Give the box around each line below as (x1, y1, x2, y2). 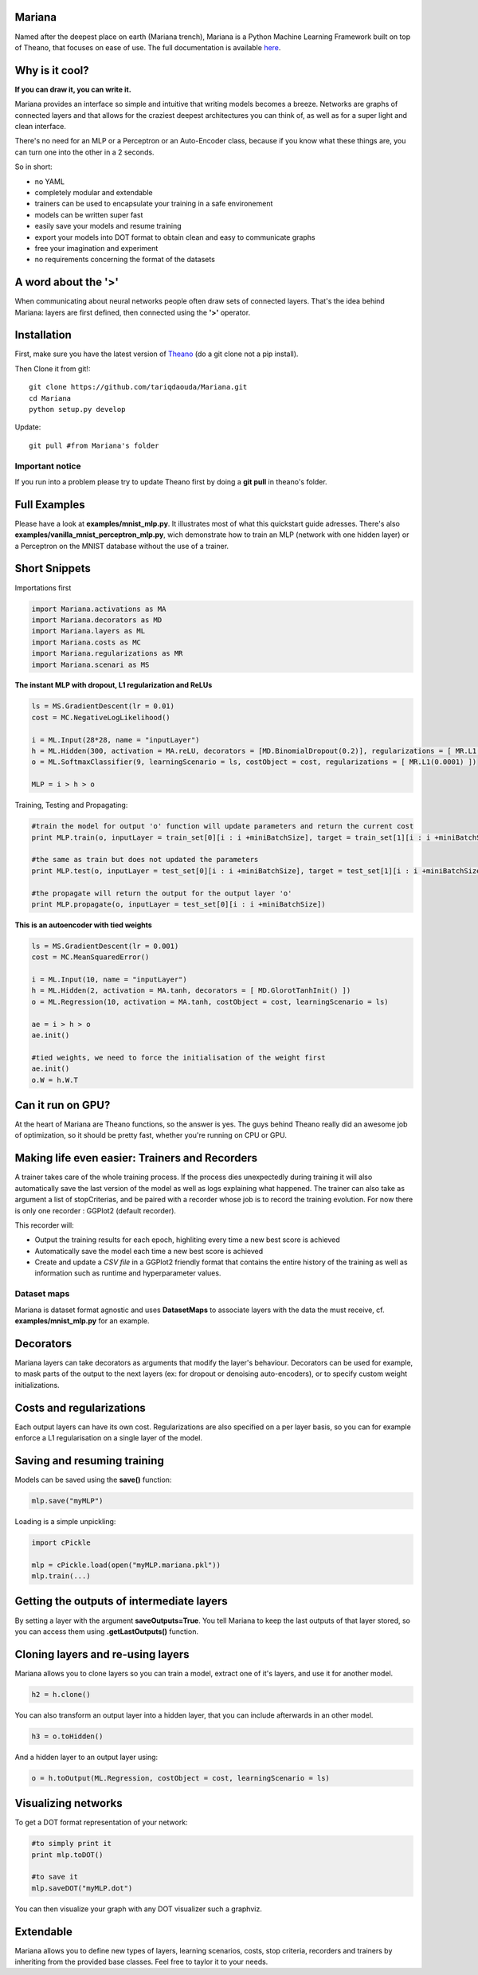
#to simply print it (31, 1839, 112, 1848)
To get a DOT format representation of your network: (14, 1817, 188, 1828)
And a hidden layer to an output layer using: (14, 1752, 159, 1761)
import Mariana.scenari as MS (31, 660, 150, 669)
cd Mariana (29, 394, 72, 402)
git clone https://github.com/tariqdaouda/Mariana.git (29, 382, 248, 392)
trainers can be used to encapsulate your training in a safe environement (34, 199, 273, 209)
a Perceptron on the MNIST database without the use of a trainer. (14, 541, 229, 551)
